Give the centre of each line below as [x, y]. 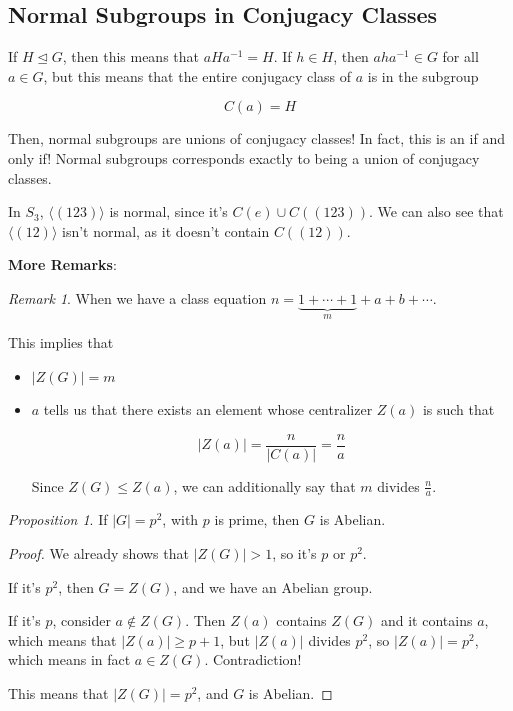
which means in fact [69, 659]
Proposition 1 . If [58, 519]
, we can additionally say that [264, 485]
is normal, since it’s [168, 211]
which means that [62, 639]
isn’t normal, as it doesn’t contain [166, 230]
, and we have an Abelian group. [273, 586]
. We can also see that [436, 211]
